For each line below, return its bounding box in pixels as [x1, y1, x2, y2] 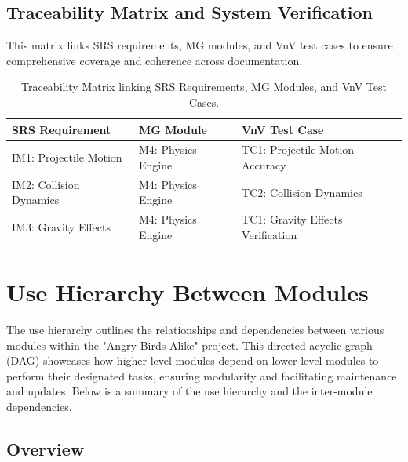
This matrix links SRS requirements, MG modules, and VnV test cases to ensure [6, 37, 393, 53]
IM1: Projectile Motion [12, 149, 122, 166]
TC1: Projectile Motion [242, 141, 355, 158]
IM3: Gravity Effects [12, 219, 111, 235]
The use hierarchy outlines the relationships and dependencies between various [6, 322, 384, 338]
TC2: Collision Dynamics [242, 184, 362, 200]
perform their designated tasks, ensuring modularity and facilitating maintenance [6, 367, 397, 384]
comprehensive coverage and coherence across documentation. [6, 52, 303, 68]
